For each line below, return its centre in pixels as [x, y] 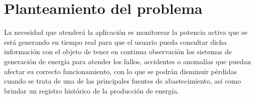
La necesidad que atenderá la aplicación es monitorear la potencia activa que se [126, 32]
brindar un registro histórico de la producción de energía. [92, 90]
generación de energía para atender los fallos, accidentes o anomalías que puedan [127, 61]
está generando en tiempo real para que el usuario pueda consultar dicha [115, 42]
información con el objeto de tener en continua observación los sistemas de [118, 51]
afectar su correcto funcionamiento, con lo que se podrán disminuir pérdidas [120, 71]
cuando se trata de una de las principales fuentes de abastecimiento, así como [122, 81]
